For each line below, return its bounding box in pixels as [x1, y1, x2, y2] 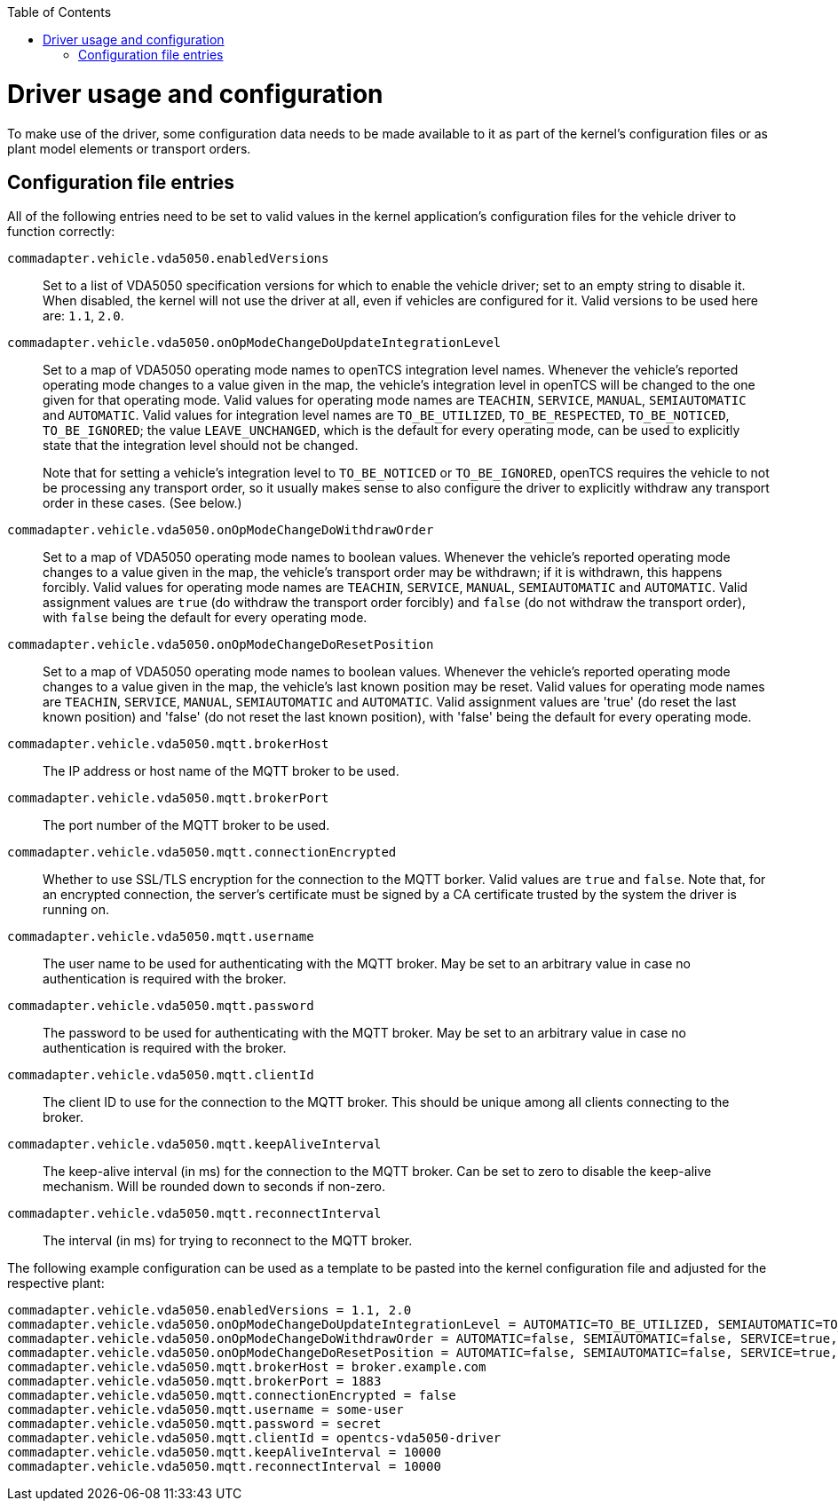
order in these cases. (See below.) [43, 495, 242, 511]
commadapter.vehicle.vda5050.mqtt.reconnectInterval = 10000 [7, 1459, 441, 1474]
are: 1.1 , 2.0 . [43, 308, 124, 324]
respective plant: [7, 1275, 105, 1291]
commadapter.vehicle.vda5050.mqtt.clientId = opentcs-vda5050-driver [7, 1431, 502, 1446]
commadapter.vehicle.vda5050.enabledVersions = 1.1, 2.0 [7, 1303, 412, 1318]
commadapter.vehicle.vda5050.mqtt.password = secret [7, 1417, 382, 1432]
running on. [43, 902, 109, 918]
